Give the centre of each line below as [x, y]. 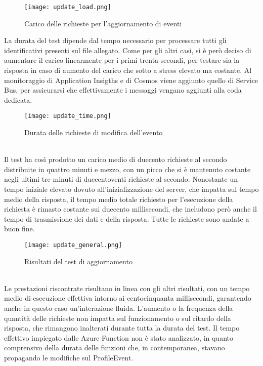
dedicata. [18, 99]
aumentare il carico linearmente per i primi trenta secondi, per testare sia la [122, 60]
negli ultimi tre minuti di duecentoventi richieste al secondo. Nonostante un [121, 179]
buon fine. [19, 229]
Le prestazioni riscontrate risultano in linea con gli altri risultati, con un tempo [127, 288]
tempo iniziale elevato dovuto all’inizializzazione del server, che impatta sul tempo [131, 189]
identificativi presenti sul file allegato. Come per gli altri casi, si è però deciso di [128, 50]
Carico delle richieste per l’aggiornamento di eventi [103, 23]
